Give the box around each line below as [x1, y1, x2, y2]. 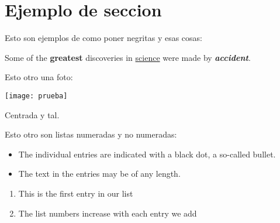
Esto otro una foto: [5, 71, 73, 83]
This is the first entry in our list [18, 187, 133, 199]
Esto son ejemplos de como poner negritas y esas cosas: [5, 32, 202, 44]
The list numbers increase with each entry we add [18, 207, 197, 219]
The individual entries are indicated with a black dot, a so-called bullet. [18, 147, 276, 160]
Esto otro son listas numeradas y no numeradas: [5, 128, 177, 140]
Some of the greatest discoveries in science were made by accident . [5, 51, 251, 63]
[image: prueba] [5, 91, 68, 100]
